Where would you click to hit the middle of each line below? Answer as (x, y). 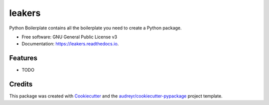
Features (23, 58)
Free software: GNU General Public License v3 (69, 37)
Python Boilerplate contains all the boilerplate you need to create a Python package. (95, 28)
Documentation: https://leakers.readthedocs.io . (70, 44)
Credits (21, 84)
